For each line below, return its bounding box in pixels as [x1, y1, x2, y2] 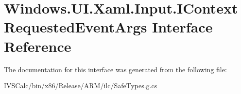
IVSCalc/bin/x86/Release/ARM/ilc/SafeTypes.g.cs [4, 80, 157, 91]
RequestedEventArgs [4, 17, 147, 37]
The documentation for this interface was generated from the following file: [4, 64, 227, 74]
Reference [4, 36, 71, 56]
